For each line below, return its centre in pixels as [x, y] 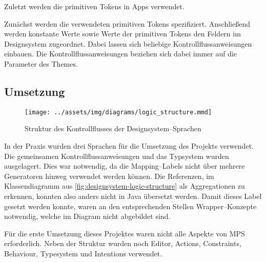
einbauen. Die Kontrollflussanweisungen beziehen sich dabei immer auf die [121, 54]
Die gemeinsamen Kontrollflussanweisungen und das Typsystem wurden [117, 156]
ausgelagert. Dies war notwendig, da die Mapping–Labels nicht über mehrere [125, 166]
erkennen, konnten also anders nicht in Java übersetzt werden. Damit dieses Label [133, 196]
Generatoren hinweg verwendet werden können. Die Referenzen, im [109, 176]
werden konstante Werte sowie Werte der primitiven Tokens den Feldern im [122, 34]
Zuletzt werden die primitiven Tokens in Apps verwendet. [94, 6]
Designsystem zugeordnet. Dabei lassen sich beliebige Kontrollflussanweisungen [128, 43]
